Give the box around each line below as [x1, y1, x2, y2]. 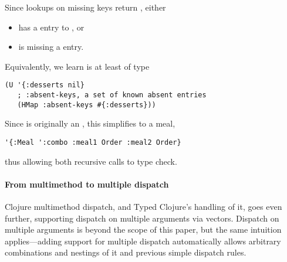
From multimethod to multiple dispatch [5, 178, 169, 190]
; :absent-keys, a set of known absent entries [17, 91, 207, 100]
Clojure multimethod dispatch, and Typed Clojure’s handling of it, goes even [5, 200, 282, 212]
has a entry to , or [18, 21, 85, 33]
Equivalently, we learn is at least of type [5, 60, 150, 72]
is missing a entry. [18, 40, 84, 53]
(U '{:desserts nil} [5, 81, 85, 90]
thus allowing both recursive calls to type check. [5, 155, 177, 167]
